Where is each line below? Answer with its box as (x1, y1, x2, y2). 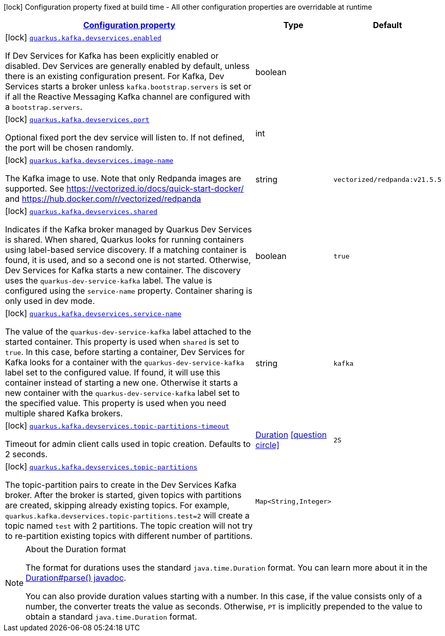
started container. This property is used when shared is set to (5, 337, 239, 347)
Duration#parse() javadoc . (26, 573, 126, 583)
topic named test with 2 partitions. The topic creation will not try (5, 521, 253, 531)
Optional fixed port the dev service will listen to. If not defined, (5, 132, 245, 143)
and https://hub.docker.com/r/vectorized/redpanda (5, 194, 201, 204)
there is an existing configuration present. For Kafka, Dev (5, 71, 224, 81)
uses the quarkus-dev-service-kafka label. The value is (5, 275, 212, 286)
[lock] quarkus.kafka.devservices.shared (5, 206, 158, 216)
